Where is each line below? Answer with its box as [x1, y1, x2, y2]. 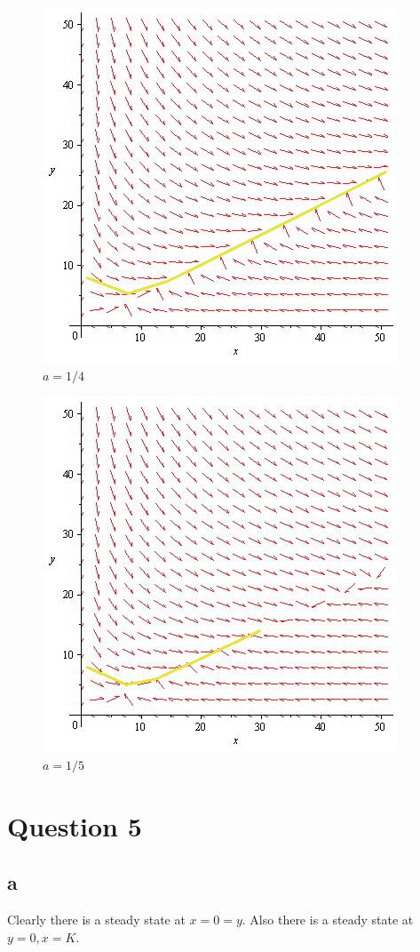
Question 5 [7, 807, 142, 844]
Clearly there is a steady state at [7, 909, 186, 928]
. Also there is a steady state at [242, 909, 414, 928]
